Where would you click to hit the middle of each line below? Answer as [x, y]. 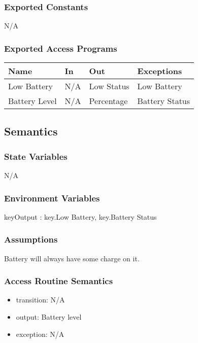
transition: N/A [40, 300]
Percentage [108, 101]
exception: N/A [40, 334]
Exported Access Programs [61, 48]
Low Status [109, 86]
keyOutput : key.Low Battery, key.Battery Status [80, 216]
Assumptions [31, 239]
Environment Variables [52, 198]
